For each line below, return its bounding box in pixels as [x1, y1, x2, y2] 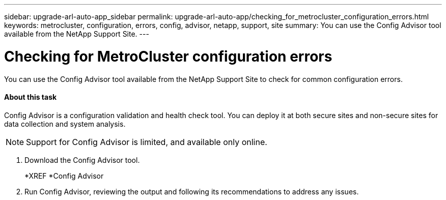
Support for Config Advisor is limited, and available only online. [26, 136, 267, 147]
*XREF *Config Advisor [24, 171, 104, 180]
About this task [4, 93, 57, 102]
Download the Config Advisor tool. [24, 155, 140, 164]
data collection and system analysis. [4, 119, 126, 128]
